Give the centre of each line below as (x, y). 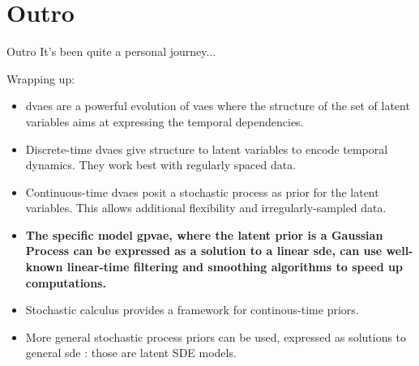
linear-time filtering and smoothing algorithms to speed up (235, 267)
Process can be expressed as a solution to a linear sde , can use (204, 251)
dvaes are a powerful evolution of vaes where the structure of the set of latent (218, 106)
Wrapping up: (41, 78)
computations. (66, 282)
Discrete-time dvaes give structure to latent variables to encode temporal (207, 149)
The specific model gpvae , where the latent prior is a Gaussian (204, 234)
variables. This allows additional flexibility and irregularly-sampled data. (206, 208)
